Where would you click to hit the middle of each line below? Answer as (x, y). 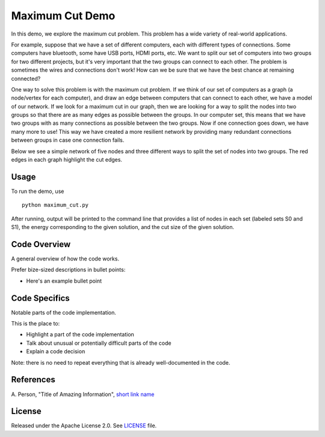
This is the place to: (36, 324)
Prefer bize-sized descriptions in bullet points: (68, 270)
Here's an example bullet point (64, 281)
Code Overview (41, 244)
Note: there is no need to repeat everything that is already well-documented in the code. (121, 362)
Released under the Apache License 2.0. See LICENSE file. (84, 426)
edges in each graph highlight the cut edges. (67, 160)
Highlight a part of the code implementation (80, 335)
